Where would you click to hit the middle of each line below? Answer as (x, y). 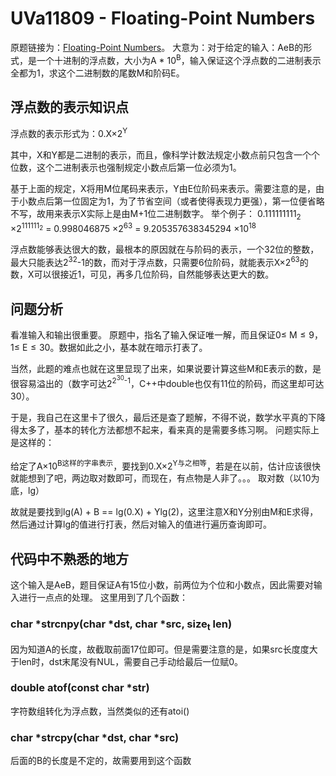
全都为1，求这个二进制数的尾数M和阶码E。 (97, 73)
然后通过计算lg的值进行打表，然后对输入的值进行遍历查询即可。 (141, 524)
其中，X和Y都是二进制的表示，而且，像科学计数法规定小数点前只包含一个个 (165, 155)
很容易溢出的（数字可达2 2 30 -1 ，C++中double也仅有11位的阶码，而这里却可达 (167, 381)
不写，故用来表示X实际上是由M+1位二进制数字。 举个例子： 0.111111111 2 (156, 215)
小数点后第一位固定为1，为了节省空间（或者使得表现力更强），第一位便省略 (171, 201)
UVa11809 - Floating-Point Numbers (163, 18)
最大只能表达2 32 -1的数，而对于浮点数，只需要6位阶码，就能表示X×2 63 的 (159, 261)
